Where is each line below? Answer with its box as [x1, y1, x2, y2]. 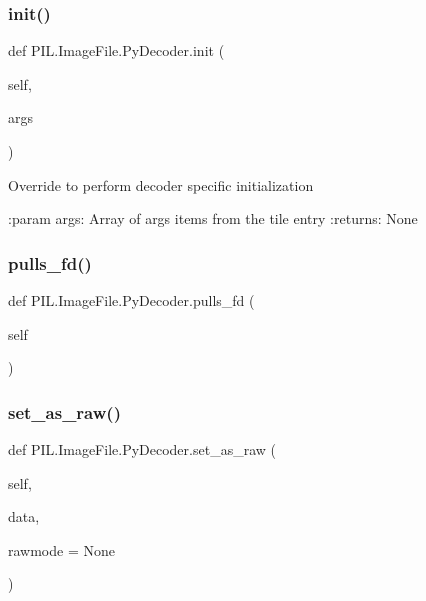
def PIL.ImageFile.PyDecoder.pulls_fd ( [8, 290, 255, 310]
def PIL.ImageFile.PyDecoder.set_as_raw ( [8, 439, 276, 459]
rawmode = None [8, 539, 115, 560]
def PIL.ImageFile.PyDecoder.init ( [8, 40, 225, 61]
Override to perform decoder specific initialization [8, 174, 314, 195]
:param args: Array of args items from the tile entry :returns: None [8, 208, 418, 229]
